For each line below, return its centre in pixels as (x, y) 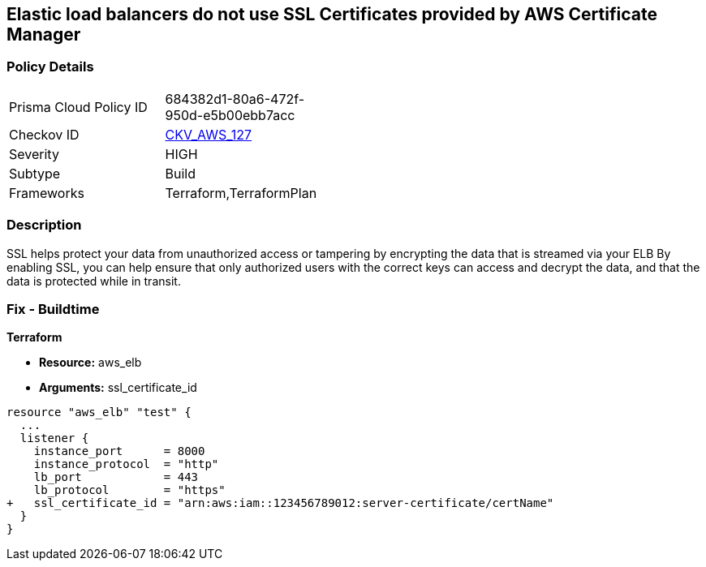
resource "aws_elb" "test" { (99, 412)
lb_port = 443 (116, 477)
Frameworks (47, 193)
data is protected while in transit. (94, 281)
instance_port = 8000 (119, 451)
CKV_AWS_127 (209, 134)
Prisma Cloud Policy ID (78, 107)
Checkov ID (44, 134)
